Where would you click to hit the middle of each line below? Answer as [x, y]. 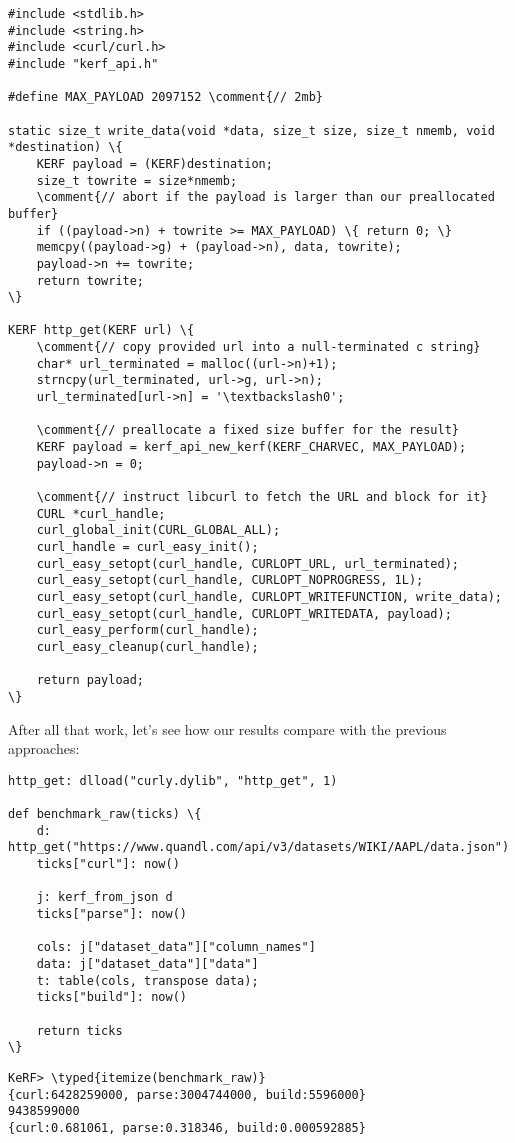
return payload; [90, 680]
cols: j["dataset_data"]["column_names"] [176, 947]
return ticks [79, 1030]
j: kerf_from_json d [104, 897]
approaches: [44, 748]
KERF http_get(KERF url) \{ [101, 330]
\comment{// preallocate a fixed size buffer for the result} [248, 430]
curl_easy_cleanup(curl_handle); [147, 646]
